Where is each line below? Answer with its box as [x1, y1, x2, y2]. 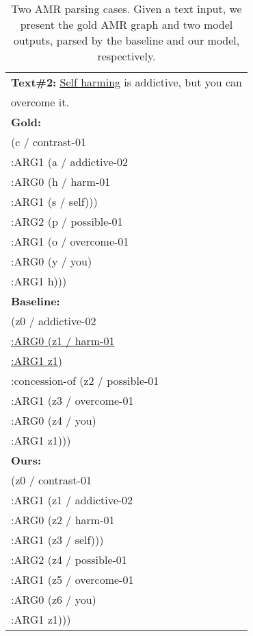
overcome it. [11, 94, 69, 110]
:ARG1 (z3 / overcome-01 [11, 392, 134, 408]
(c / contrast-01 [11, 134, 86, 150]
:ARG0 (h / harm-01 [11, 174, 111, 189]
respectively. [97, 48, 156, 64]
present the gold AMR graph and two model [20, 16, 233, 32]
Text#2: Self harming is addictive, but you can [11, 74, 242, 90]
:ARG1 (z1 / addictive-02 [11, 492, 133, 508]
